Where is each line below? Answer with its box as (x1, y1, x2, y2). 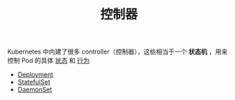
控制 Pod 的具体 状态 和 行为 (7, 56, 90, 65)
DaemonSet (17, 85, 52, 94)
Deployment (17, 70, 54, 79)
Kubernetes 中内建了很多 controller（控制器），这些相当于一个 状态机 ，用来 (7, 47, 228, 56)
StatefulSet (17, 78, 51, 87)
